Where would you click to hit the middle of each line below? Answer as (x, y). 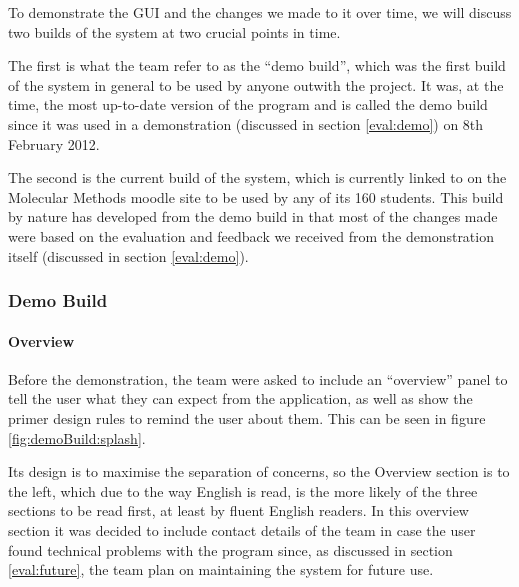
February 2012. (54, 143)
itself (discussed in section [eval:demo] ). (128, 255)
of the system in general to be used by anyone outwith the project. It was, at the (256, 84)
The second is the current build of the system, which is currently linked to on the (257, 177)
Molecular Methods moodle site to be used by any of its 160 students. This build (256, 196)
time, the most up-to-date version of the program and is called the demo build (248, 104)
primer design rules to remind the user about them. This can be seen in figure (247, 417)
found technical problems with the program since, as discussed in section (230, 549)
